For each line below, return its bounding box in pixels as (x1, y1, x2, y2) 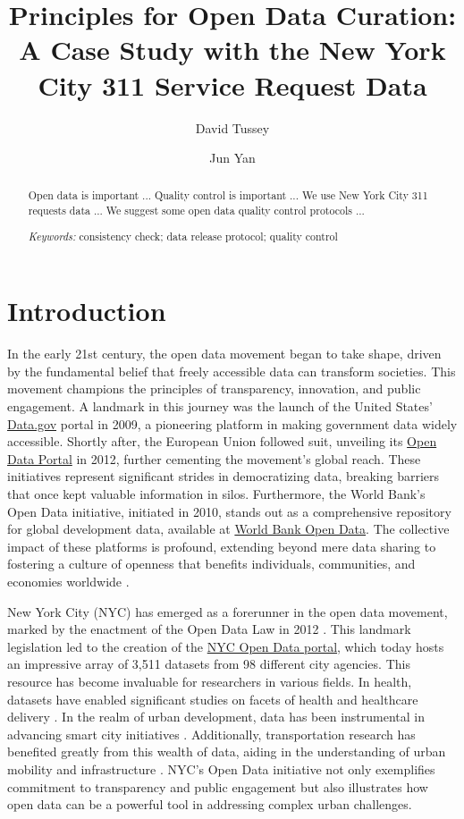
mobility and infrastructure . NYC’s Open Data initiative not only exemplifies (7, 759, 435, 778)
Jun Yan (209, 148, 256, 167)
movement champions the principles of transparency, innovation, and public (7, 379, 421, 398)
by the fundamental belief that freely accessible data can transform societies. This (7, 361, 456, 380)
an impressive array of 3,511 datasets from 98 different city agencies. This (7, 654, 410, 673)
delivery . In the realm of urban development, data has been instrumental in (7, 707, 426, 726)
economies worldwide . (7, 572, 130, 590)
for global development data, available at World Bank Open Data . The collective (7, 519, 450, 538)
